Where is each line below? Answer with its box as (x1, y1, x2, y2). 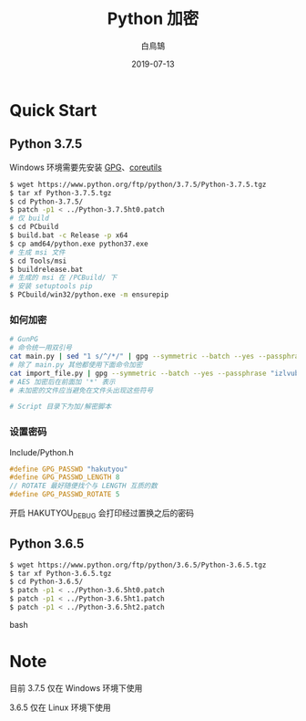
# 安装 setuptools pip (9, 282, 93, 291)
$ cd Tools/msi (9, 256, 67, 266)
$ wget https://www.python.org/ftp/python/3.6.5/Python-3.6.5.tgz (9, 560, 267, 569)
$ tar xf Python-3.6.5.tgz (9, 569, 112, 578)
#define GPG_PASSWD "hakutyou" (9, 465, 128, 474)
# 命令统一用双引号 (9, 343, 73, 352)
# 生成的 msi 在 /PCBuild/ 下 (9, 273, 117, 283)
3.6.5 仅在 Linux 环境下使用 (9, 702, 111, 713)
